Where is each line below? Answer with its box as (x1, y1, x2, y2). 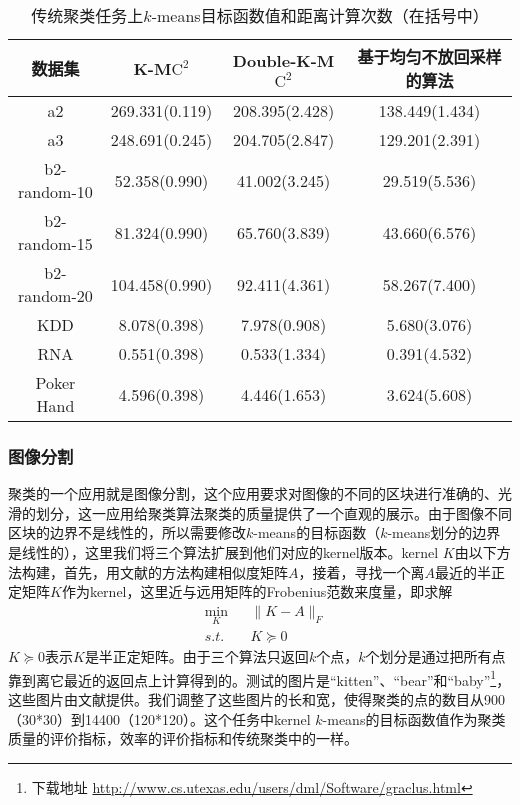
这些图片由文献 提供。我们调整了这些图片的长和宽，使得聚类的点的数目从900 (8, 688, 505, 709)
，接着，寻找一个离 (298, 561, 425, 582)
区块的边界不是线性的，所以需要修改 (8, 522, 246, 543)
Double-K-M (232, 49, 335, 72)
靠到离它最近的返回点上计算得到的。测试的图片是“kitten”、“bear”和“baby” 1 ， (8, 666, 511, 690)
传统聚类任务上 (31, 4, 144, 27)
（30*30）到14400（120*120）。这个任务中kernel (8, 708, 311, 729)
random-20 (18, 284, 93, 307)
